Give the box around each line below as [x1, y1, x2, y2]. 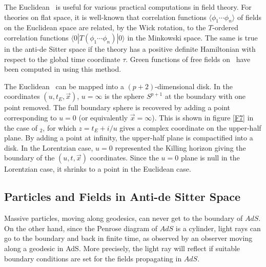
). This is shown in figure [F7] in [152, 112, 254, 122]
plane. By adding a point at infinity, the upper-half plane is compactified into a [4, 132, 253, 143]
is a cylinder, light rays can [175, 222, 261, 233]
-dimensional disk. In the [155, 80, 233, 91]
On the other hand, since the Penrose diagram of [4, 222, 158, 233]
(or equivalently [78, 112, 128, 122]
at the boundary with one [165, 91, 246, 101]
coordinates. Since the [90, 152, 159, 163]
